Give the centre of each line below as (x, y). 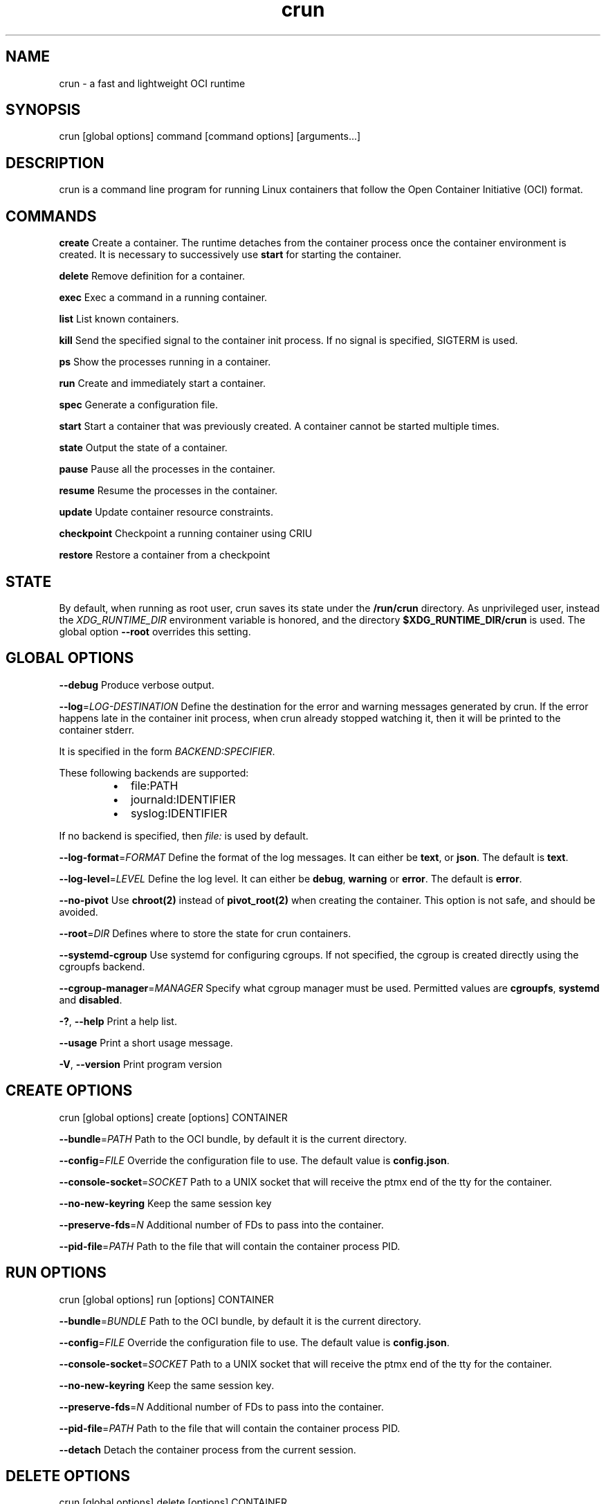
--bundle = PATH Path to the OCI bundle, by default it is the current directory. (233, 1139)
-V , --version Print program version (140, 1064)
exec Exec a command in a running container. (163, 298)
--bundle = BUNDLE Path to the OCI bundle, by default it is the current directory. (240, 1321)
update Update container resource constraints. (166, 512)
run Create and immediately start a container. (162, 383)
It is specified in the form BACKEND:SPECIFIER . (167, 751)
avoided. (79, 912)
